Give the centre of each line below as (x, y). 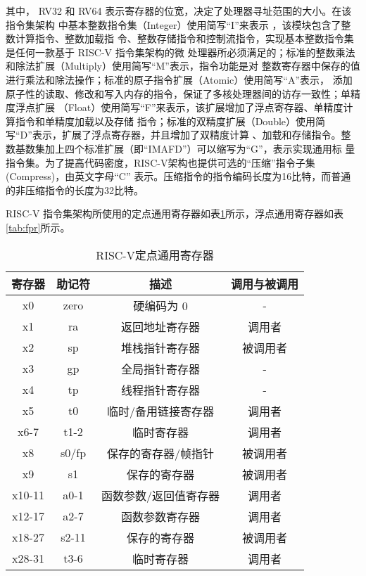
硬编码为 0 (160, 305)
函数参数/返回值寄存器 (161, 495)
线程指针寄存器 (161, 390)
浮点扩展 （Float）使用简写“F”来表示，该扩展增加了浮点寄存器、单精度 (179, 107)
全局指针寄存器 (161, 369)
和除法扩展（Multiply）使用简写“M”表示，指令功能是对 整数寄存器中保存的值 (183, 66)
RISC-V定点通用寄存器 (155, 255)
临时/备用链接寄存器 (161, 411)
